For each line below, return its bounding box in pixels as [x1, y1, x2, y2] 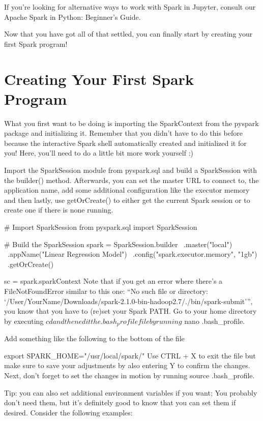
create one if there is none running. [4, 204, 113, 215]
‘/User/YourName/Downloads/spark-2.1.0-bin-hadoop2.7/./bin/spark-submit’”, [4, 295, 253, 306]
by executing [4, 315, 44, 326]
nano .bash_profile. [184, 315, 245, 326]
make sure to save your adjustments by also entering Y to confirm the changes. [4, 360, 250, 371]
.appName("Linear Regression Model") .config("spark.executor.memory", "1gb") [7, 249, 257, 259]
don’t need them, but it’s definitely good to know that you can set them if [4, 397, 236, 408]
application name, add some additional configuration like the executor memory [4, 185, 250, 195]
